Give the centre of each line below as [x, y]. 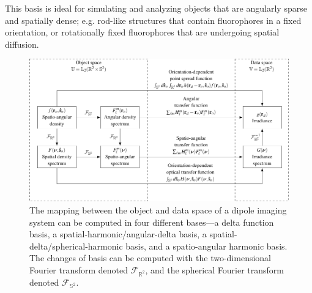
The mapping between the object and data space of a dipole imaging [158, 210]
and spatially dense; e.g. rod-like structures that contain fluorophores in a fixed [153, 20]
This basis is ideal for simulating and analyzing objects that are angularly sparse [156, 8]
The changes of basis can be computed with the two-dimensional [150, 258]
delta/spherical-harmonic [76, 246]
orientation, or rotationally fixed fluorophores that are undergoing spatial [142, 32]
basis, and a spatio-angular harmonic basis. [206, 246]
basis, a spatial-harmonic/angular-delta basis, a [118, 234]
